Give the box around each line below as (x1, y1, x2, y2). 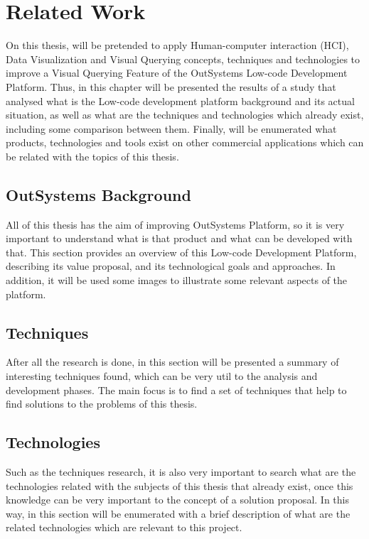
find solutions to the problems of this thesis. (6, 396, 198, 411)
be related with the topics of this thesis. (6, 148, 179, 163)
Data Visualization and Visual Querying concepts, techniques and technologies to (6, 51, 360, 66)
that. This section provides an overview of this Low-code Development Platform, (6, 244, 357, 259)
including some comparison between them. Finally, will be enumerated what (6, 121, 337, 136)
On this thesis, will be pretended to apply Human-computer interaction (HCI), (6, 38, 349, 53)
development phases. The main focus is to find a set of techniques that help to (6, 382, 347, 397)
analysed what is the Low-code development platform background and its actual (6, 93, 355, 108)
